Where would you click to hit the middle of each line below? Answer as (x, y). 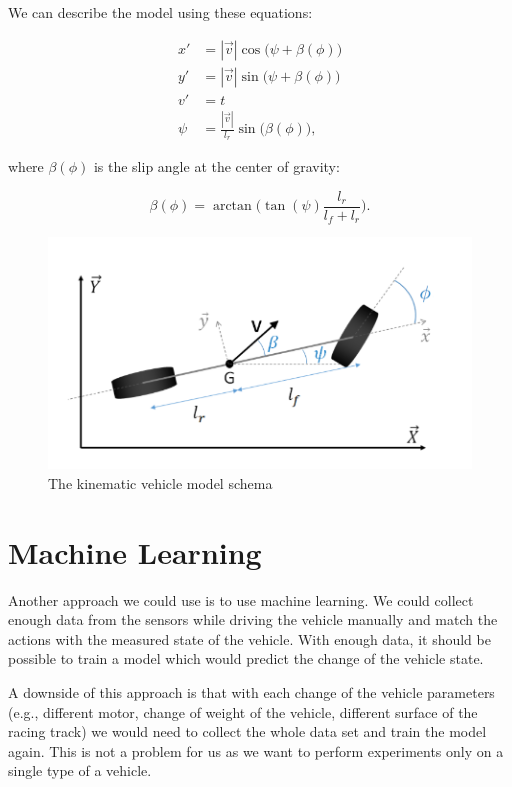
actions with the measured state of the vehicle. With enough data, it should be (249, 638)
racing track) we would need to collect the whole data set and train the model (247, 731)
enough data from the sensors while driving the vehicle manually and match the (253, 619)
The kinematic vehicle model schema (160, 482)
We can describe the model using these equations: (160, 12)
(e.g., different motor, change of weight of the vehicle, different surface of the (243, 711)
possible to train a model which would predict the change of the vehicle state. (246, 658)
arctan (232, 206)
